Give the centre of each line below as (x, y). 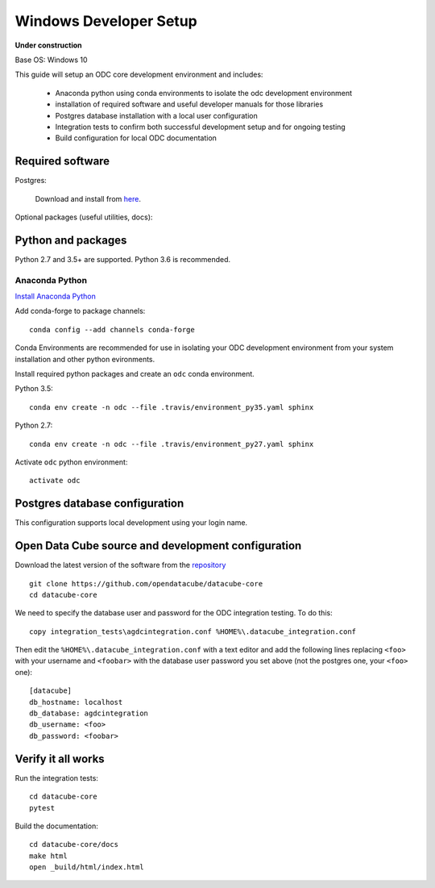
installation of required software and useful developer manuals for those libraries (189, 104)
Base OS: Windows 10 (51, 60)
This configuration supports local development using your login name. (131, 523)
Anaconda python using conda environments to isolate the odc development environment (204, 93)
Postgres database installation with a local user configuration (156, 115)
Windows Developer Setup (106, 21)
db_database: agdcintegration (89, 713)
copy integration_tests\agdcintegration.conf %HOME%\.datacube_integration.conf (193, 632)
